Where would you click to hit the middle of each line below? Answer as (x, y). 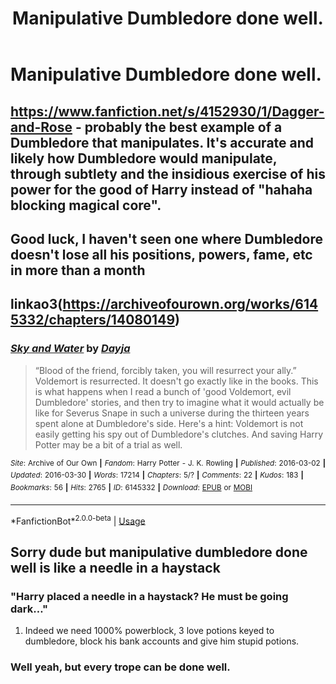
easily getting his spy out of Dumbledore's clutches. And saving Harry (179, 434)
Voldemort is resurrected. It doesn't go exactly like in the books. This (176, 381)
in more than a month (78, 270)
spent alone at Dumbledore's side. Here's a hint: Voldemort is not (169, 423)
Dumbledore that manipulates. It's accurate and (162, 142)
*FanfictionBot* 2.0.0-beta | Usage (78, 520)
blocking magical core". (86, 205)
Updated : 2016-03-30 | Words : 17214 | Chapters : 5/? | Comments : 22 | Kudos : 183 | (157, 475)
